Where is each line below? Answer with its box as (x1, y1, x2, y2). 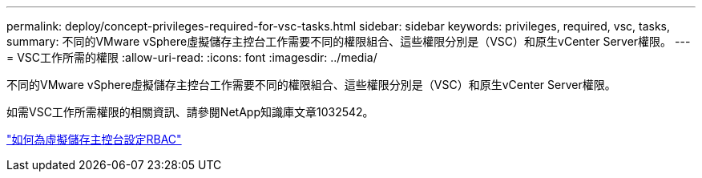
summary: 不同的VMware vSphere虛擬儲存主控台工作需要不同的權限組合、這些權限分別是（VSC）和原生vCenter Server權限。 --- (6, 34, 691, 48)
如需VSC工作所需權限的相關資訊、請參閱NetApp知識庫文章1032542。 (6, 105, 374, 119)
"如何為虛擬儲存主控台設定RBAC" (6, 132, 182, 146)
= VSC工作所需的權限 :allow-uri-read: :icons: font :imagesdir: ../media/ (6, 51, 377, 64)
